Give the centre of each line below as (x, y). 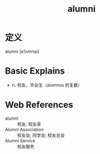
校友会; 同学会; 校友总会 (41, 135)
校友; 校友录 (29, 124)
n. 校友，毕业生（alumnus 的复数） (47, 85)
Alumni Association (24, 129)
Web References (39, 105)
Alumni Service (20, 140)
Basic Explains (35, 71)
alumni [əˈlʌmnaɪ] (22, 51)
